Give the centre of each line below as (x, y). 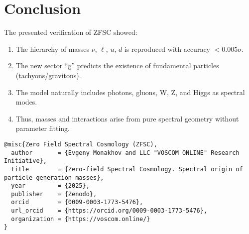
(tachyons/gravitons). (48, 75)
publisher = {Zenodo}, (54, 194)
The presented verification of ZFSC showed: (71, 32)
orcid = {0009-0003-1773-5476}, (77, 202)
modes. (26, 102)
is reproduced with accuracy (167, 49)
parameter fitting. (43, 128)
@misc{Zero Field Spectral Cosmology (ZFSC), (81, 144)
